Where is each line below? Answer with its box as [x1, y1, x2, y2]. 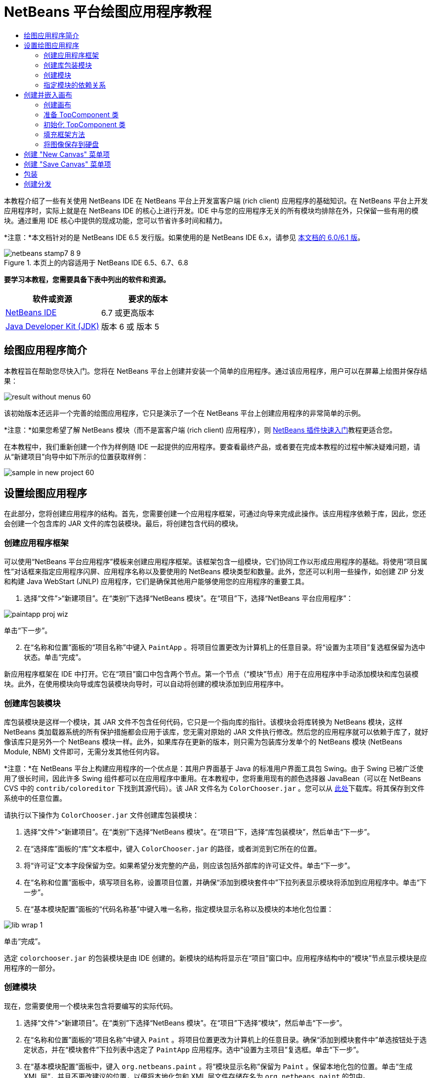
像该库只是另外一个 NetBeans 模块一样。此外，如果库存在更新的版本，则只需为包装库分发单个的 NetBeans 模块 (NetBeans [4, 737, 402, 746]
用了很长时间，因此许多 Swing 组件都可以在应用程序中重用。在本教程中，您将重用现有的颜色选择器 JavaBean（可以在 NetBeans [4, 774, 421, 783]
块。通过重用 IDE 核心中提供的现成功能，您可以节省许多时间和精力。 [4, 216, 227, 225]
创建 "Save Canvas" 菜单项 [24, 159, 111, 168]
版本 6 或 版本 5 [101, 321, 160, 332]
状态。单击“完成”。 [24, 653, 86, 662]
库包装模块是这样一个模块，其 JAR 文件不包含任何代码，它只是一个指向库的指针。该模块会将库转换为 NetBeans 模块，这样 [4, 717, 403, 726]
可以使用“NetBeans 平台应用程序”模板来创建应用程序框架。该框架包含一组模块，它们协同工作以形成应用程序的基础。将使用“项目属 [4, 557, 428, 566]
